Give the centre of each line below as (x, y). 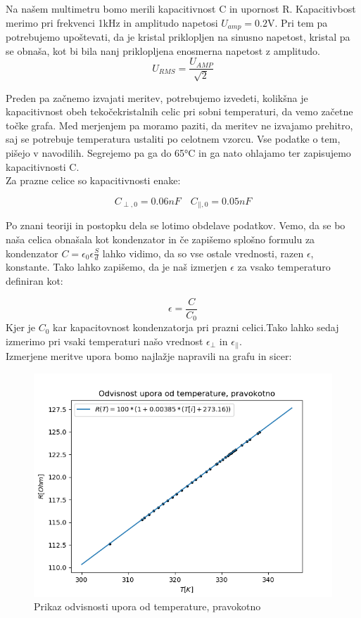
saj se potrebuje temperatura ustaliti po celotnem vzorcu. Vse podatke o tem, (173, 139)
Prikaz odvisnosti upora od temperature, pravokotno (147, 606)
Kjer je (21, 327)
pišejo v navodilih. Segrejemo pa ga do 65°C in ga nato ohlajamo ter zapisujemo (178, 153)
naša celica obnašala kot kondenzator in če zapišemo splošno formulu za (160, 239)
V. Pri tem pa (297, 22)
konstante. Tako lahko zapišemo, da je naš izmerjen (116, 267)
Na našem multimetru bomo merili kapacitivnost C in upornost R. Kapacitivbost (181, 8)
